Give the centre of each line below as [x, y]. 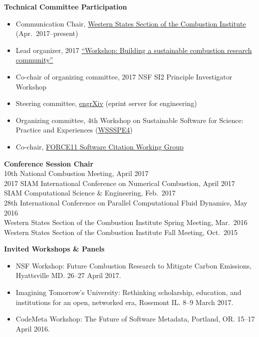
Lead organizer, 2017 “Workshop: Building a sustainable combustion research [134, 50]
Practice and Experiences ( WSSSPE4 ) [74, 130]
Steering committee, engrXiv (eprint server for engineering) [106, 103]
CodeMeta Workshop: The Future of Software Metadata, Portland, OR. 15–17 [135, 319]
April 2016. [33, 328]
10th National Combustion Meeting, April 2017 [76, 173]
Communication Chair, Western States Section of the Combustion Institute [131, 23]
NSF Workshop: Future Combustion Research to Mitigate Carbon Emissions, [134, 265]
